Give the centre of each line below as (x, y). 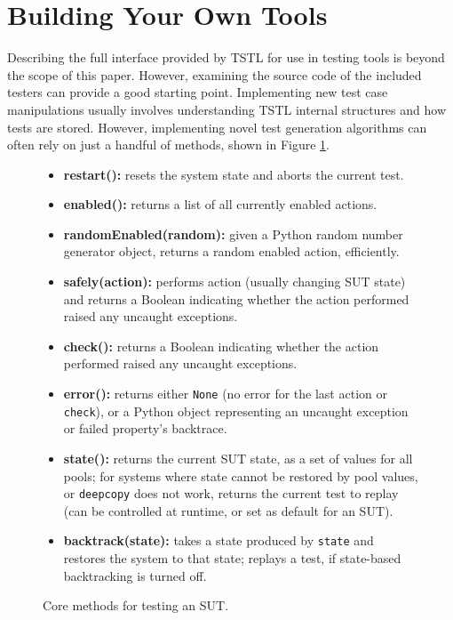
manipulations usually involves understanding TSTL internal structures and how (226, 109)
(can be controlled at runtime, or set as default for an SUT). (228, 510)
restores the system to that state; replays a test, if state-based (232, 558)
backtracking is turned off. (135, 575)
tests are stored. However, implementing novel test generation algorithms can (217, 127)
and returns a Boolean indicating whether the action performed (236, 298)
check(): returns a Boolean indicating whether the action (221, 346)
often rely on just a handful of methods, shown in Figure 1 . (169, 145)
